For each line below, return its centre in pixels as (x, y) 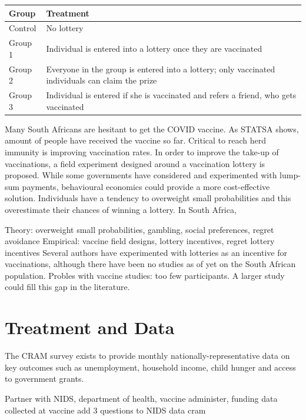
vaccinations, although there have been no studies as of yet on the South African (150, 264)
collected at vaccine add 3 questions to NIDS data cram (105, 410)
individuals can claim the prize (102, 80)
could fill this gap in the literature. (67, 287)
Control (23, 28)
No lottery (65, 28)
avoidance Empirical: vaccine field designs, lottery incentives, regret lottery (140, 241)
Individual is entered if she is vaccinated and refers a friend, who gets (171, 95)
